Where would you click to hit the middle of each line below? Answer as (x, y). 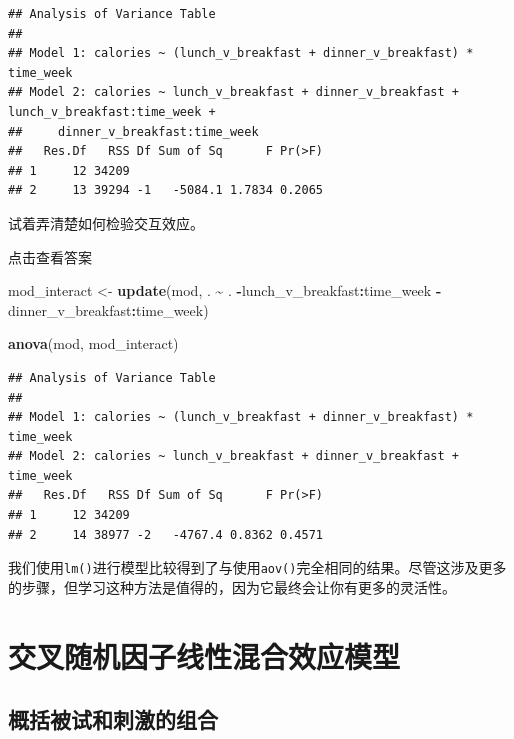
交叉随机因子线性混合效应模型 (204, 655)
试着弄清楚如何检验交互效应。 (106, 222)
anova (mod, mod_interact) (93, 343)
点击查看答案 (50, 256)
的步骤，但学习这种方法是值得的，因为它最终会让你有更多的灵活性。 (232, 586)
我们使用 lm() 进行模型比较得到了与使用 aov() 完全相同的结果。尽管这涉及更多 (257, 567)
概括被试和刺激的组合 (113, 719)
